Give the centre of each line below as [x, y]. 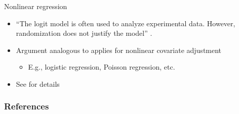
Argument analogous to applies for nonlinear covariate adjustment [119, 50]
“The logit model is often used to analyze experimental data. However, [126, 23]
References [27, 106]
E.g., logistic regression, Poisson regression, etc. [102, 67]
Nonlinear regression [36, 6]
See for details [38, 83]
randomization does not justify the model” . [84, 33]
